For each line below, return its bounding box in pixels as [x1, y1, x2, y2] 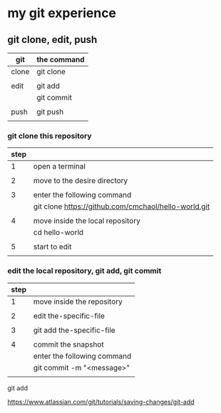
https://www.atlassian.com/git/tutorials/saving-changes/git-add [7, 397, 195, 406]
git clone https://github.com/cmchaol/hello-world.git [33, 201, 210, 212]
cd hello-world [33, 227, 84, 237]
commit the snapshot [33, 339, 105, 349]
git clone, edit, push [7, 34, 98, 46]
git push [36, 107, 64, 116]
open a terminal [33, 161, 86, 171]
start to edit [33, 242, 73, 252]
